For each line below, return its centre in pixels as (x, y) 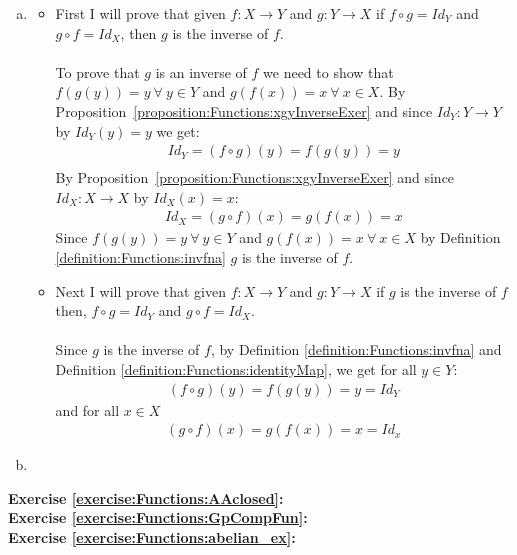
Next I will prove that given (140, 290)
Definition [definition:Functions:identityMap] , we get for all (236, 369)
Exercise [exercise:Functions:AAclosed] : (146, 497)
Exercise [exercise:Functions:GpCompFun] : (158, 517)
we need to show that (328, 71)
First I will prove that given (140, 13)
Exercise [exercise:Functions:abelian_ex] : (152, 537)
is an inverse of (201, 71)
